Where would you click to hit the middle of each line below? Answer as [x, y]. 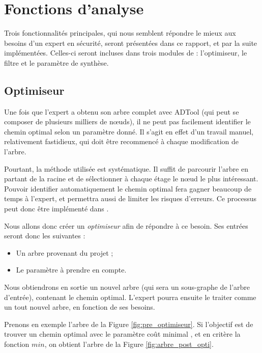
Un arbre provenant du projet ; [65, 252]
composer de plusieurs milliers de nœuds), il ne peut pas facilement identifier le [127, 121]
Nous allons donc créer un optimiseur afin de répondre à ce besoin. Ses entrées [126, 225]
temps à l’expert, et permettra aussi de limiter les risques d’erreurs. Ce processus [130, 198]
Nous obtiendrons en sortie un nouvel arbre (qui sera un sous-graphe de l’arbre [127, 287]
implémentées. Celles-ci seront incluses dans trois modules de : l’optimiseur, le [126, 53]
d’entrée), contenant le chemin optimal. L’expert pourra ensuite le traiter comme [130, 297]
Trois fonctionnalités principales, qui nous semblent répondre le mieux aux [120, 33]
